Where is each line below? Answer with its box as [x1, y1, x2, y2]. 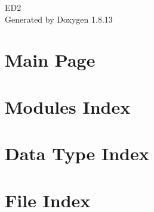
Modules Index [5, 94, 131, 119]
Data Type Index [5, 141, 149, 166]
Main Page [5, 48, 96, 72]
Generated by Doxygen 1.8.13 [5, 13, 113, 25]
